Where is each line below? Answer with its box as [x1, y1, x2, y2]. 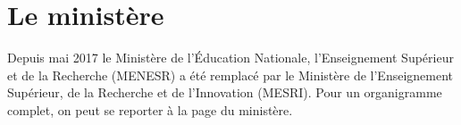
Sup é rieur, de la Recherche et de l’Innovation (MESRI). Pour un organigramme [7, 83, 442, 102]
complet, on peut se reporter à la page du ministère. [7, 100, 293, 119]
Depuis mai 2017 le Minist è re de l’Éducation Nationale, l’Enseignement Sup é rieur [7, 48, 454, 67]
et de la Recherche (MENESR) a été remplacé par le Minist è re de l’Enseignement [7, 65, 454, 84]
